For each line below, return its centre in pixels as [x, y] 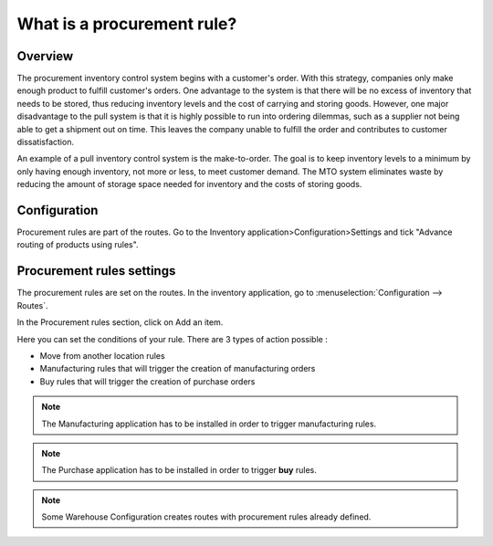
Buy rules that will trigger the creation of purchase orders [147, 381]
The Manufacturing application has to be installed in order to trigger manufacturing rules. [209, 424]
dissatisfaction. [46, 142]
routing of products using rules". [78, 245]
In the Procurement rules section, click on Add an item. [120, 322]
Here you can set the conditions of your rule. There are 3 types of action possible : [172, 339]
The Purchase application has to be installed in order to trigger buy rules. [179, 470]
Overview [45, 56]
